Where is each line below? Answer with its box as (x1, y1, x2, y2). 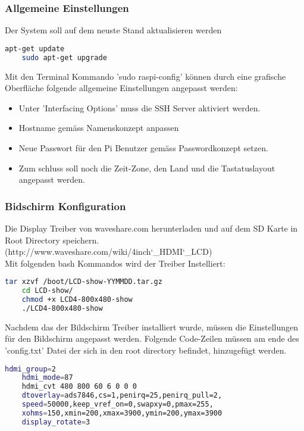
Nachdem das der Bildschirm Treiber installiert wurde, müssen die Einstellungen (5, 320, 299, 333)
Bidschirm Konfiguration (5, 198, 126, 213)
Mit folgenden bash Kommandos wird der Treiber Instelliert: (5, 257, 225, 269)
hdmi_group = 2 (5, 364, 56, 373)
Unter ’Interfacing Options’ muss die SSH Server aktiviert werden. (18, 101, 261, 114)
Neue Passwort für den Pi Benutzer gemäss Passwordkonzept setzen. (18, 141, 268, 154)
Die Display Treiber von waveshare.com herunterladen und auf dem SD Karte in (5, 221, 298, 234)
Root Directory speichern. (5, 233, 99, 246)
